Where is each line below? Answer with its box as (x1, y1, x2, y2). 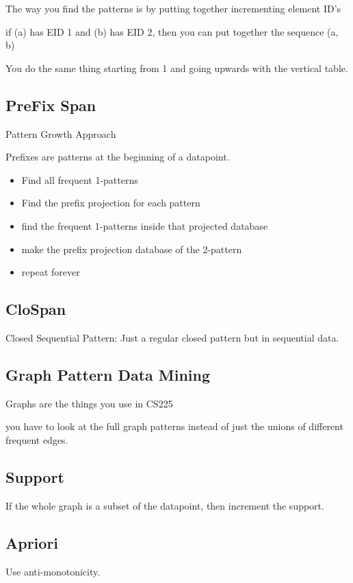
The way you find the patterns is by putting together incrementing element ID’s (5, 1, 341, 15)
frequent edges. (5, 432, 68, 447)
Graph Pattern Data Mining (5, 364, 211, 385)
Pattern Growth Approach (5, 126, 116, 141)
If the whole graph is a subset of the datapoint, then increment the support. (5, 498, 324, 512)
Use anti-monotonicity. (5, 564, 101, 578)
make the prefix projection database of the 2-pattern (21, 241, 242, 256)
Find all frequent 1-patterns (21, 172, 138, 187)
